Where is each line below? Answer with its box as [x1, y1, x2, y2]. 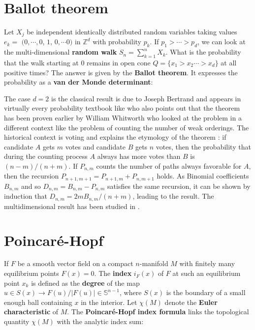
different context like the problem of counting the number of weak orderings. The [4, 122, 249, 132]
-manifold [139, 258, 168, 269]
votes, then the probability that [156, 141, 251, 151]
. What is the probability [165, 47, 241, 57]
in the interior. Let [81, 297, 137, 307]
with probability [93, 36, 141, 47]
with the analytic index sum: [57, 316, 144, 327]
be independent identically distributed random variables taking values [27, 26, 237, 36]
